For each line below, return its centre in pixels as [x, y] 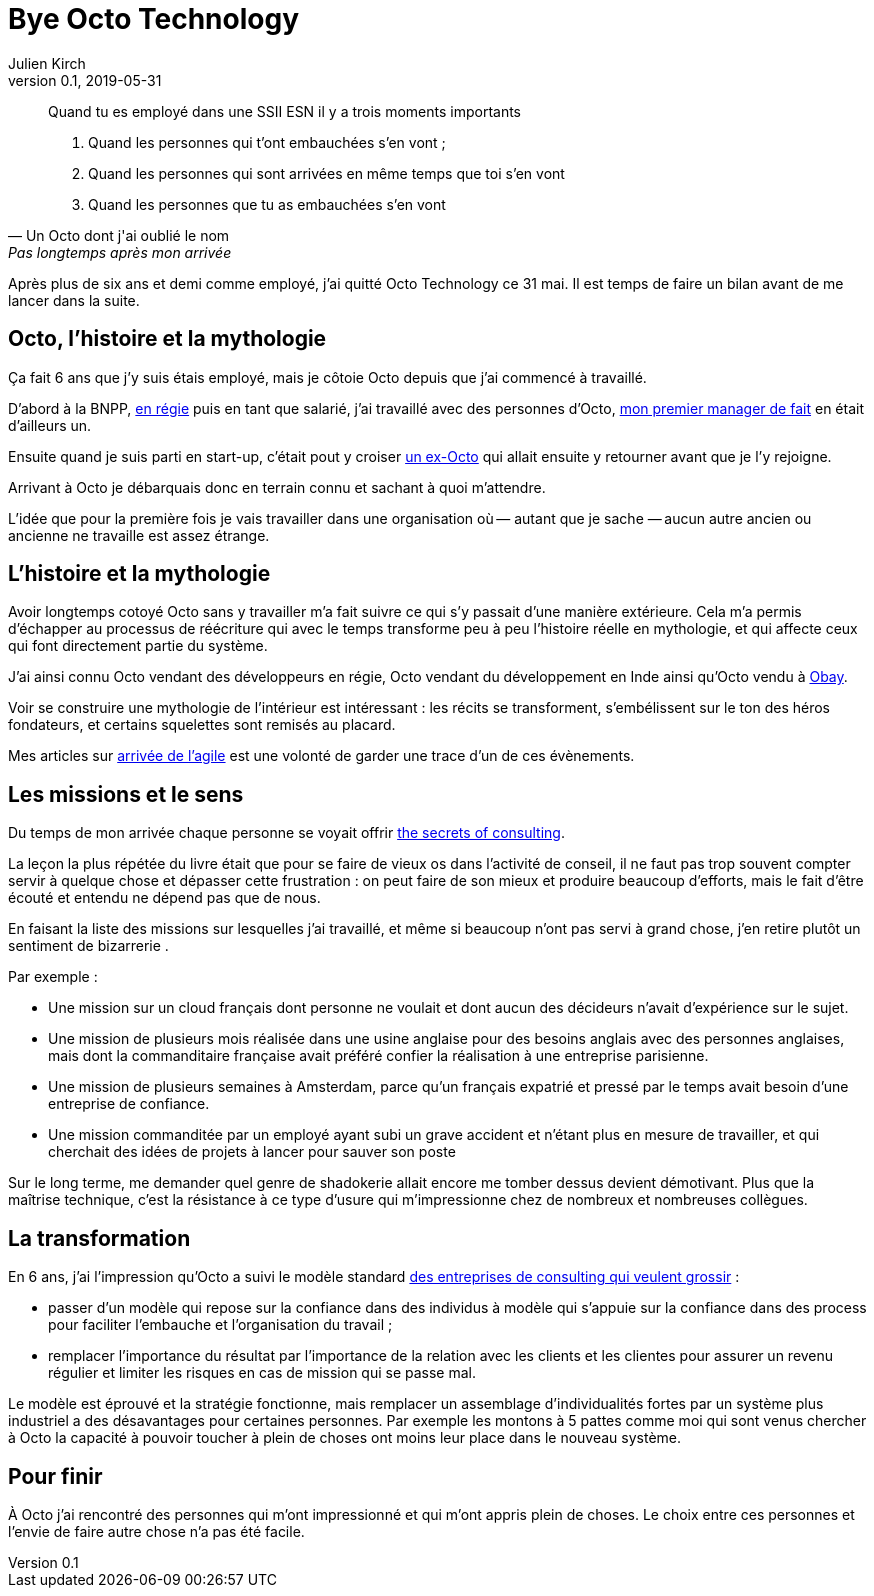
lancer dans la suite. [74, 300]
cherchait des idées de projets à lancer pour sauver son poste [252, 1152]
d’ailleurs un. [50, 425]
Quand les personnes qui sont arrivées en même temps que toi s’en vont [326, 173]
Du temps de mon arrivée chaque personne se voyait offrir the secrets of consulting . [286, 833]
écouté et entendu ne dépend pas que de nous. [164, 898]
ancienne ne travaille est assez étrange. [139, 535]
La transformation [99, 1238]
